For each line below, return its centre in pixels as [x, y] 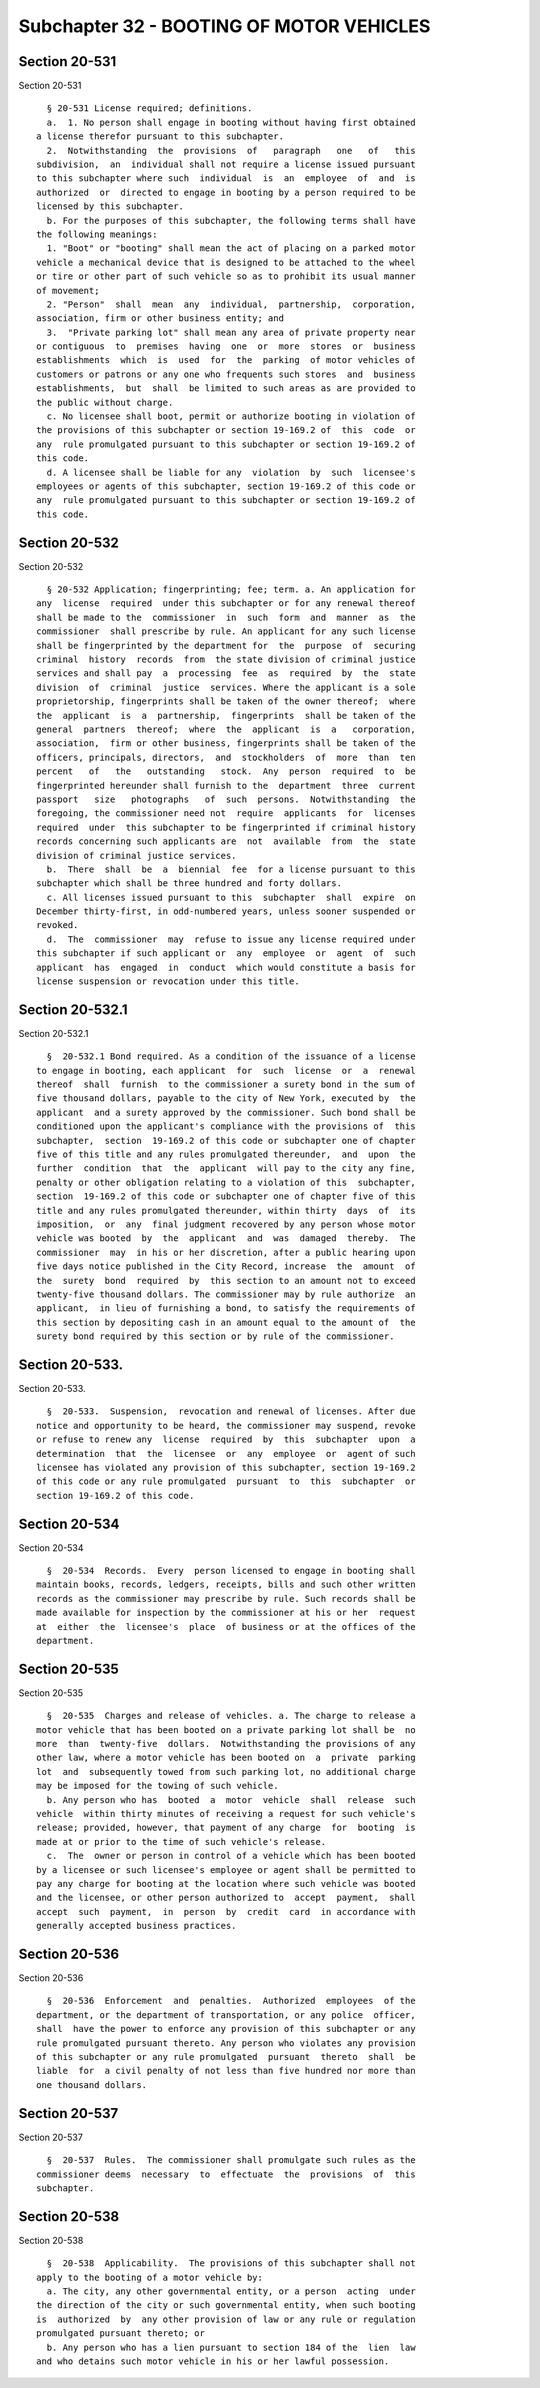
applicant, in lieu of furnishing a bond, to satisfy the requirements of [226, 1308]
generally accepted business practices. [136, 1926]
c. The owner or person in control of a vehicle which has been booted [231, 1856]
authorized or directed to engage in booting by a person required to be [226, 192]
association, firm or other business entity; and [160, 318]
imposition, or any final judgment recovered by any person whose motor [226, 1224]
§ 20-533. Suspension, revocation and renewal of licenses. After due [231, 1411]
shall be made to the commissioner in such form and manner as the [226, 617]
